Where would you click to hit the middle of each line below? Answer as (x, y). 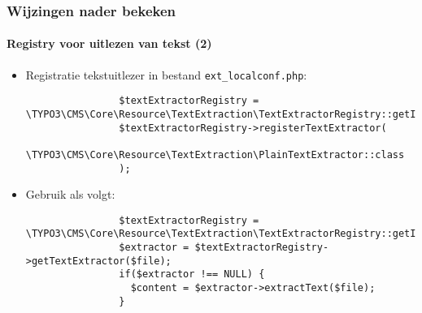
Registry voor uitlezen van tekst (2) (109, 43)
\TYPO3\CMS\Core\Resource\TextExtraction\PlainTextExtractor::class (215, 154)
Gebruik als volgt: (70, 194)
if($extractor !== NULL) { (192, 274)
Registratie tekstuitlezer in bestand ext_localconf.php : (166, 74)
